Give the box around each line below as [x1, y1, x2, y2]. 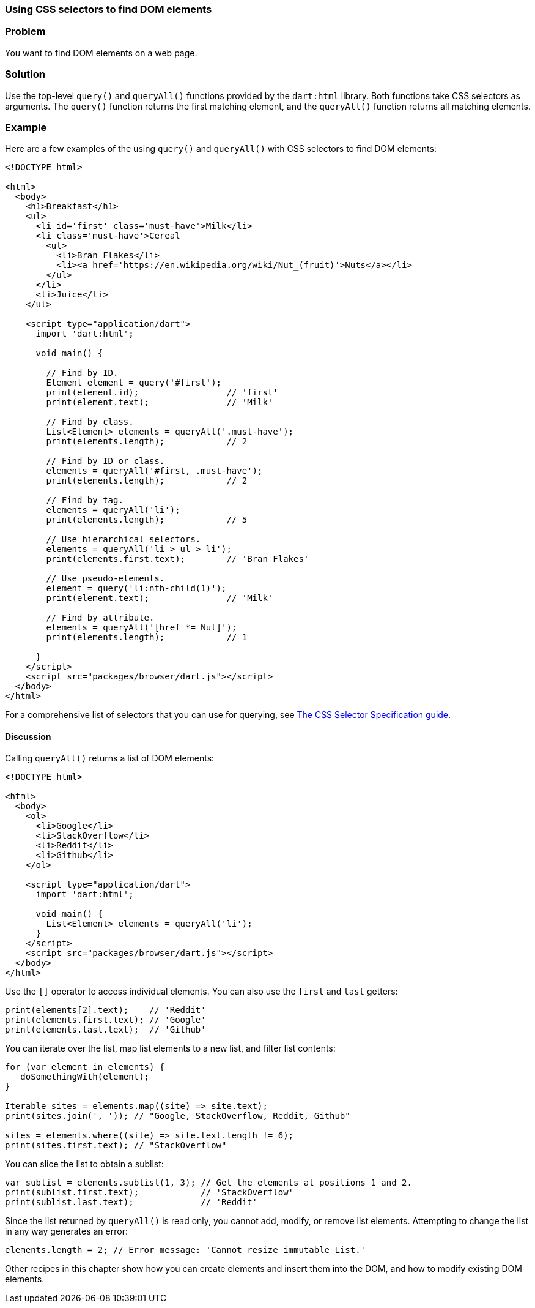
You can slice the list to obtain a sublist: [5, 1159, 164, 1170]
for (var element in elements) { [5, 1062, 165, 1072]
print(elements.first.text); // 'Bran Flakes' [46, 554, 309, 564]
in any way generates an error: [5, 1226, 128, 1237]
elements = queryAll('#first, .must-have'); [46, 466, 263, 476]
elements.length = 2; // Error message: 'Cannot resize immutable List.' [5, 1245, 366, 1255]
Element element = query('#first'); [46, 378, 222, 388]
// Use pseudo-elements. [46, 574, 165, 584]
